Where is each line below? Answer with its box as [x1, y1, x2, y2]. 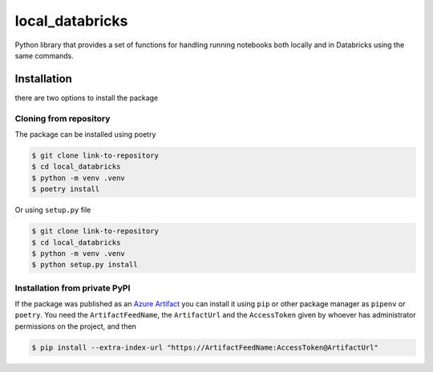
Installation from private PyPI [14, 282, 131, 294]
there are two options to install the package [14, 93, 159, 102]
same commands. [14, 50, 74, 60]
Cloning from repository [14, 113, 111, 124]
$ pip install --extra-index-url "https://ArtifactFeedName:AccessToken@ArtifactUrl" [31, 342, 378, 352]
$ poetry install [31, 185, 100, 194]
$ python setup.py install [31, 260, 138, 270]
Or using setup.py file [14, 205, 91, 215]
